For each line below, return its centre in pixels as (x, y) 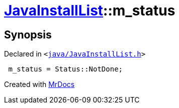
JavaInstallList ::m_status (90, 10)
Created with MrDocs (39, 84)
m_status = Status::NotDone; (66, 69)
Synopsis (28, 34)
